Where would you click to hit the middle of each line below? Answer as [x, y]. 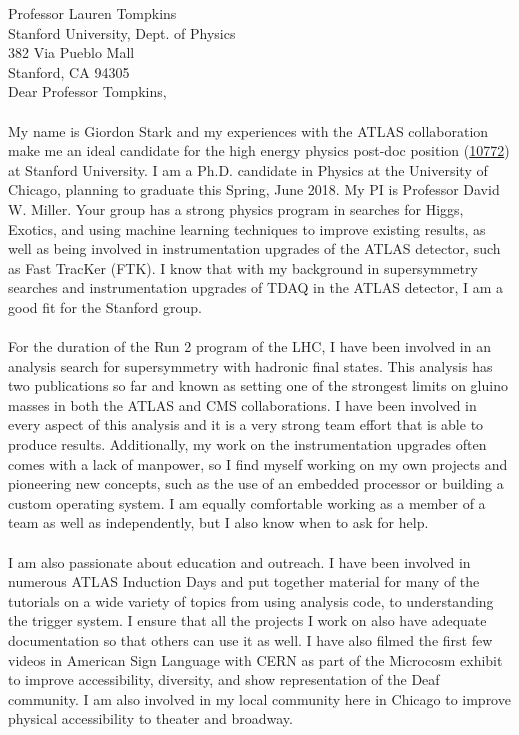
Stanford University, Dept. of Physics [122, 32]
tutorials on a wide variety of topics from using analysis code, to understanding [251, 600]
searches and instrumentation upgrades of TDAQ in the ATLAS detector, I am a [256, 287]
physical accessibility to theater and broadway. [150, 718]
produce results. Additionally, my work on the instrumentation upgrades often [247, 444]
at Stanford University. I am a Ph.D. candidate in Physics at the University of [248, 169]
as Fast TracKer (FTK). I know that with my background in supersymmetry [243, 267]
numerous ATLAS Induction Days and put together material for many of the [244, 581]
